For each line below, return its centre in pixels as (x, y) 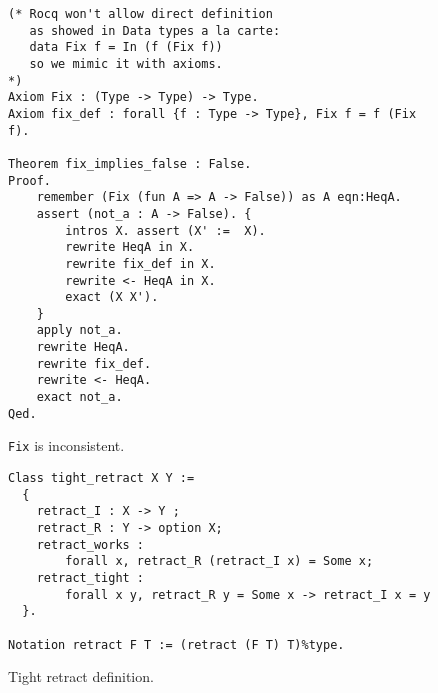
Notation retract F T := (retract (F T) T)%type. (176, 644)
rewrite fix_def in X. (140, 263)
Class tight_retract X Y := (101, 478)
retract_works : (90, 544)
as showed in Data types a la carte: (155, 30)
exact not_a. (79, 397)
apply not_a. (79, 330)
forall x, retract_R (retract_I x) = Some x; (219, 561)
